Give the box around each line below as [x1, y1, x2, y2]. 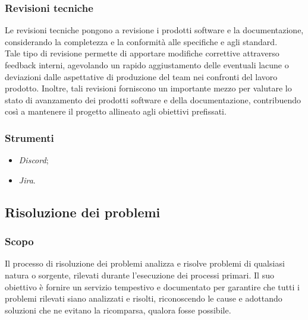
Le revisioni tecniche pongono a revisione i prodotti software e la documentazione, [5, 24, 304, 36]
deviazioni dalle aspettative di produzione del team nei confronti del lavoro [5, 70, 278, 83]
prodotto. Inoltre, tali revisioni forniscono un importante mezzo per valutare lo [5, 82, 292, 94]
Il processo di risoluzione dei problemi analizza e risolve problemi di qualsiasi [5, 257, 285, 270]
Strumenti [5, 130, 54, 145]
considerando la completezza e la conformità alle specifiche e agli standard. [5, 35, 278, 47]
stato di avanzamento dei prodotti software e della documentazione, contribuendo [5, 93, 301, 106]
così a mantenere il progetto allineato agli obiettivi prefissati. [5, 105, 227, 118]
